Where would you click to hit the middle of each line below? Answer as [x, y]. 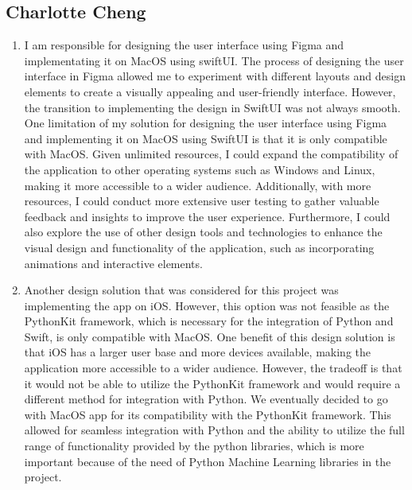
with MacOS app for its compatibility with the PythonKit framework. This [208, 414]
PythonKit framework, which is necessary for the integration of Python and [209, 321]
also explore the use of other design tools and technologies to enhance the [203, 232]
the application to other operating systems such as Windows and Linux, [200, 169]
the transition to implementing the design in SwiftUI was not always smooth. [212, 107]
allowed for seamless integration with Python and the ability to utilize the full [214, 430]
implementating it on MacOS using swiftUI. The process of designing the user [214, 60]
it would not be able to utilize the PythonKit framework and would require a [212, 383]
